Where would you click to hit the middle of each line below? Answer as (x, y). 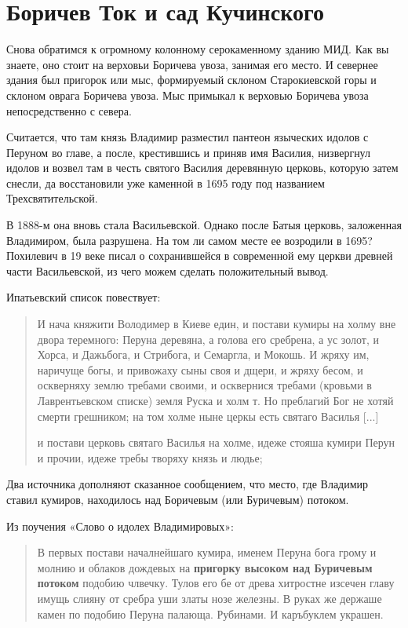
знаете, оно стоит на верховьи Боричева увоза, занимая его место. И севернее (192, 64)
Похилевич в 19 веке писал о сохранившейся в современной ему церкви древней (200, 256)
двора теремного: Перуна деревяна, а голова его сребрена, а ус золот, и (208, 339)
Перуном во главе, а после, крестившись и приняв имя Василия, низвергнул (188, 152)
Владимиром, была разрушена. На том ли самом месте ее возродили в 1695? (189, 240)
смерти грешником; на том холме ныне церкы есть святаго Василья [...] (208, 416)
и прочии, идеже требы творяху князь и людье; (150, 457)
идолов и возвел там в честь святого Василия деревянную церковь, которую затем (202, 168)
